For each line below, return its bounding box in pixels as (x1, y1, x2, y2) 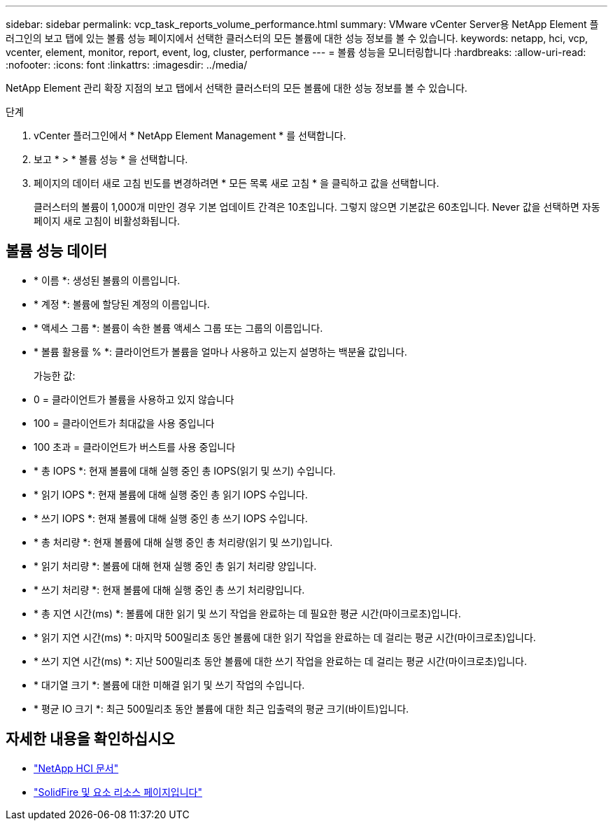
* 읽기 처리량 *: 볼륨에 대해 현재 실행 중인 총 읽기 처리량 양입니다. (34, 559, 317, 572)
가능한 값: (34, 369, 76, 381)
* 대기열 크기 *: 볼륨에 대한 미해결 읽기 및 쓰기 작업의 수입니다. (34, 678, 305, 691)
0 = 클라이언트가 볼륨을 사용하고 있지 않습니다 (34, 393, 234, 405)
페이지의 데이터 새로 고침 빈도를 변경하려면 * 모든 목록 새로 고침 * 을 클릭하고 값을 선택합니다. (34, 177, 439, 189)
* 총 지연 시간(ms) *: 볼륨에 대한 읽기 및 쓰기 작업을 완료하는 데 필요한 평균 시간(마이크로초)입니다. (34, 607, 461, 619)
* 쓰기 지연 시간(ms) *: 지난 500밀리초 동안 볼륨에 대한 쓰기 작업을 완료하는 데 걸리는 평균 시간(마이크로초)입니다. (34, 654, 527, 667)
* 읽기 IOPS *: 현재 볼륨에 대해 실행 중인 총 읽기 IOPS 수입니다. (34, 488, 308, 500)
